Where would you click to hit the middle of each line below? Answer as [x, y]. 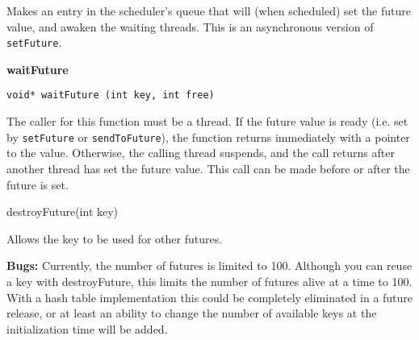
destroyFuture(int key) [63, 211]
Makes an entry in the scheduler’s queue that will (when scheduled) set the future [209, 10]
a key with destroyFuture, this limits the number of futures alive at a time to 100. [209, 281]
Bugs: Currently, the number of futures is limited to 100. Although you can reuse [209, 265]
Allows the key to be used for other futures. [115, 238]
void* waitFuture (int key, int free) [111, 95]
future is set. [38, 184]
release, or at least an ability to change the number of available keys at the [192, 313]
